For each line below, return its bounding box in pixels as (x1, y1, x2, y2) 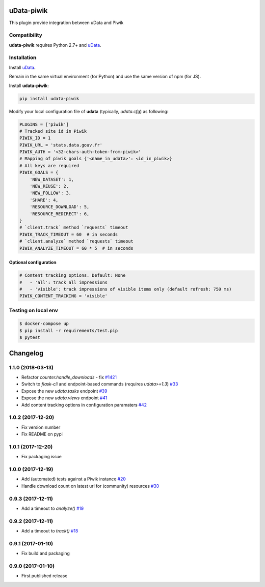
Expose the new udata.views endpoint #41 (21, 395, 107, 401)
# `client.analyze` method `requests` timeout (19, 238, 133, 244)
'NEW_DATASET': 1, (29, 176, 74, 182)
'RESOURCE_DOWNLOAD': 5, (29, 204, 90, 210)
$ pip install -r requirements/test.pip (19, 327, 118, 333)
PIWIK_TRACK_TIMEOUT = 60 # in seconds (19, 232, 118, 237)
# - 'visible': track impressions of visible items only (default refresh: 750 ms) (19, 286, 232, 292)
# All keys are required (19, 163, 79, 168)
